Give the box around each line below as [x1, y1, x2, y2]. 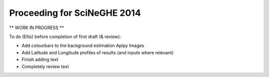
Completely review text [21, 63, 69, 69]
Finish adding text [21, 57, 58, 63]
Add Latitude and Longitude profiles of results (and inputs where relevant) [21, 49, 174, 55]
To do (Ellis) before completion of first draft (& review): [9, 34, 122, 39]
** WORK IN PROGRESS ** [9, 25, 64, 31]
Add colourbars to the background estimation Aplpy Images [21, 42, 144, 49]
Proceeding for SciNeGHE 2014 [9, 7, 141, 18]
